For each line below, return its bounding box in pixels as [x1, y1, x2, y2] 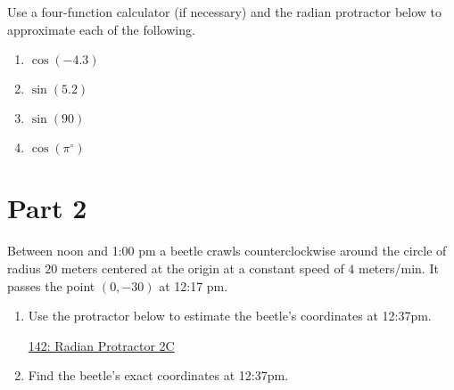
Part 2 [7, 190, 87, 226]
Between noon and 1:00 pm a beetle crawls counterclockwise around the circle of [7, 241, 447, 260]
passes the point [7, 276, 95, 295]
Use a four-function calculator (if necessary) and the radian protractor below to [7, 3, 442, 20]
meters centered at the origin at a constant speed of [61, 258, 344, 277]
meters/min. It [358, 258, 439, 277]
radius [7, 258, 41, 277]
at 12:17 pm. [159, 276, 228, 295]
